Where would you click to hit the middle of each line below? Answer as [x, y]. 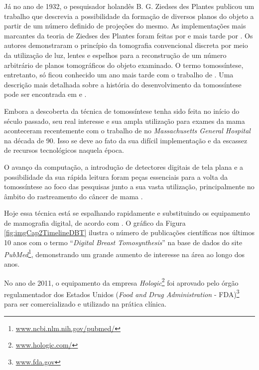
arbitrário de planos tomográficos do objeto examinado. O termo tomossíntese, [124, 65]
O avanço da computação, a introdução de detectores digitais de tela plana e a [124, 167]
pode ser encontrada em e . [45, 94]
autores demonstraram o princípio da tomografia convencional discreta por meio [126, 45]
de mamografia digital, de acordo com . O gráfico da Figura [95, 222]
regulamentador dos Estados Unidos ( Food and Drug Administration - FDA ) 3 [122, 293]
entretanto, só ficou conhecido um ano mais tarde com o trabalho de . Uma [119, 75]
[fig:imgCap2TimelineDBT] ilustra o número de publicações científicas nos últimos [129, 232]
